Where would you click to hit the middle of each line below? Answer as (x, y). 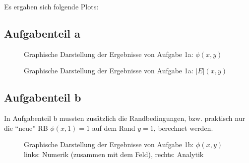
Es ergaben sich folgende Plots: (51, 6)
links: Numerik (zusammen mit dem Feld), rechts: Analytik (114, 154)
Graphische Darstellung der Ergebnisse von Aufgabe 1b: (109, 144)
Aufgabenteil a (42, 33)
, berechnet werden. (183, 128)
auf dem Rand (114, 128)
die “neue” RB (26, 128)
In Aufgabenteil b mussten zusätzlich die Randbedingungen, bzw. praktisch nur (124, 118)
